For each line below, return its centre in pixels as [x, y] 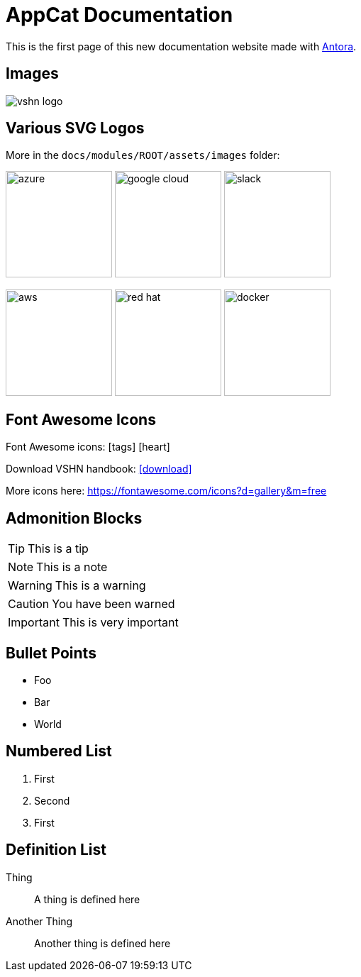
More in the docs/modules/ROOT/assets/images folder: [143, 155]
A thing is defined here [87, 899]
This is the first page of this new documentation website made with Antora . [181, 46]
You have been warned [113, 604]
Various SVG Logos [75, 128]
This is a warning [100, 586]
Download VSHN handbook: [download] [99, 469]
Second [52, 800]
